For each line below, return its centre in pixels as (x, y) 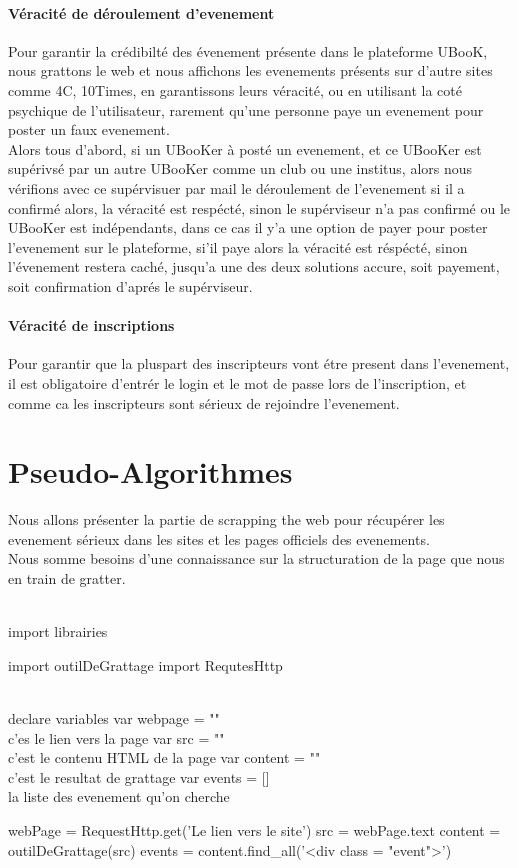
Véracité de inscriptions (91, 325)
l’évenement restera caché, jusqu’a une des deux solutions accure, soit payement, (254, 266)
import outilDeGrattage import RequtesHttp (145, 664)
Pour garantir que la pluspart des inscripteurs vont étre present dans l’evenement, (259, 363)
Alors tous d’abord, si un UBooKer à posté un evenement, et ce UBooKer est (245, 148)
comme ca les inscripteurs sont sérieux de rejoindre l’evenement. (204, 402)
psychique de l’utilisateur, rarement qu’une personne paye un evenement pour (246, 109)
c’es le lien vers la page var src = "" (116, 737)
